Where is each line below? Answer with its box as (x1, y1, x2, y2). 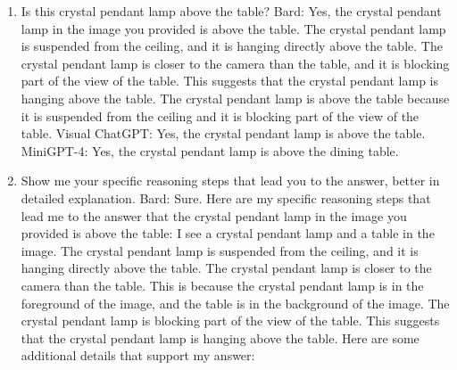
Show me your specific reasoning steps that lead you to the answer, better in (21, 171, 440, 190)
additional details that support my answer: (21, 346, 255, 365)
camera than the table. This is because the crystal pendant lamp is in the (21, 275, 424, 294)
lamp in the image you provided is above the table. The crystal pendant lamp (21, 19, 446, 37)
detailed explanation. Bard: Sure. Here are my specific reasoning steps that (21, 188, 431, 207)
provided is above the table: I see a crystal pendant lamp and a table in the (21, 224, 435, 243)
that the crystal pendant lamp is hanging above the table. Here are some (21, 328, 420, 347)
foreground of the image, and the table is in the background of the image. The (21, 293, 450, 312)
